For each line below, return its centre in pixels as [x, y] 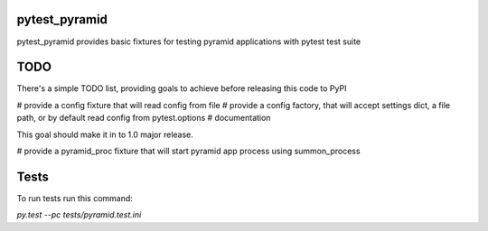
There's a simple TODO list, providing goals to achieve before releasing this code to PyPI [182, 88]
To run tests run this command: [75, 198]
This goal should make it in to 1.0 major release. [105, 134]
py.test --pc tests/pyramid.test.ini [79, 215]
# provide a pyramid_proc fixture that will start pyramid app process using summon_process [188, 151]
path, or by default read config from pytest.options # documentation [144, 118]
